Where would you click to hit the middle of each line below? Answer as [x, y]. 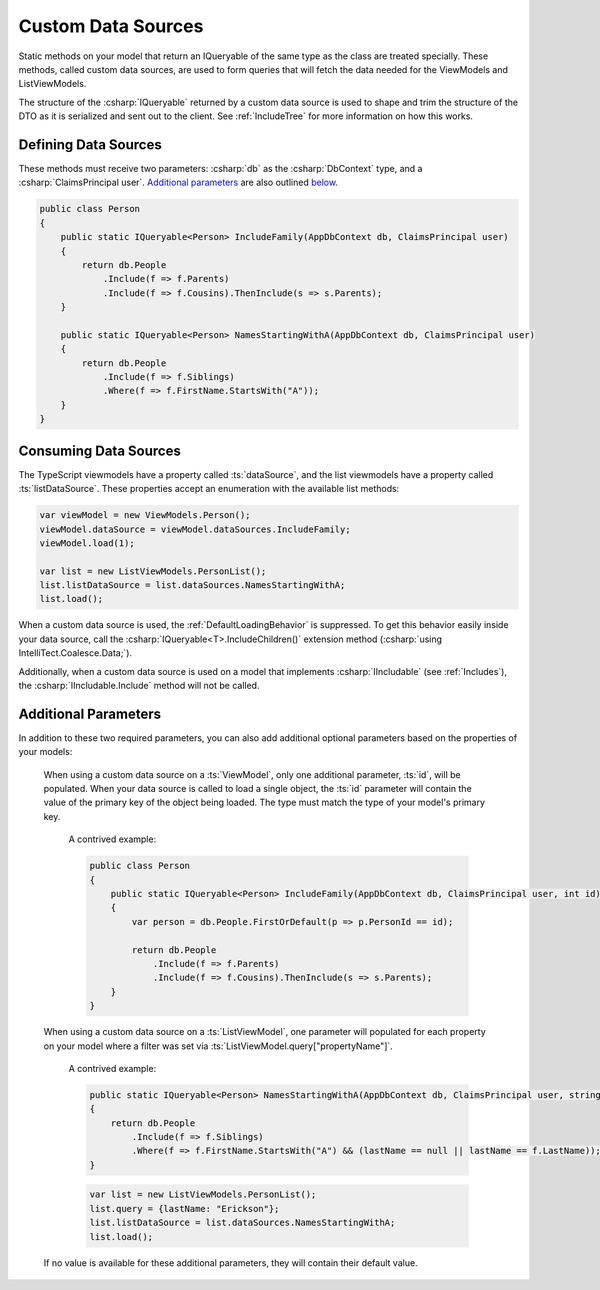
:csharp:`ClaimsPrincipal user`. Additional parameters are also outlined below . [178, 182]
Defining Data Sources [90, 144]
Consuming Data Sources [100, 450]
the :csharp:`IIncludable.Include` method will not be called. [139, 686]
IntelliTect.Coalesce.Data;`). [75, 653]
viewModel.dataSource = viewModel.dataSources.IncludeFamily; [195, 529]
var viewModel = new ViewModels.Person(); [145, 515]
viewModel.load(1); [87, 543]
